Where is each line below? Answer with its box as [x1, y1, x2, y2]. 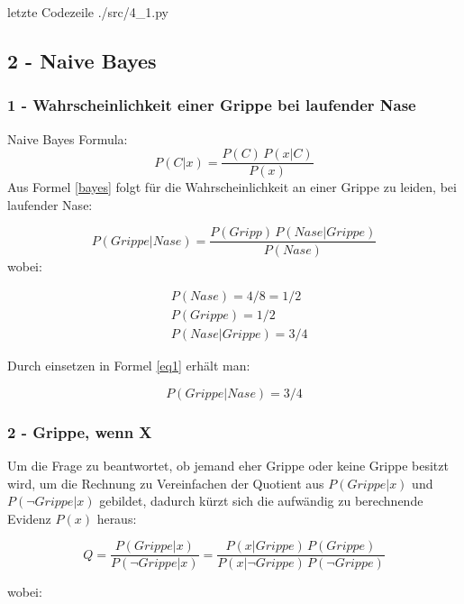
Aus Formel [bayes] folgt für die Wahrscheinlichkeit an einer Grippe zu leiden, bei [7, 178, 457, 197]
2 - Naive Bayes [7, 46, 157, 74]
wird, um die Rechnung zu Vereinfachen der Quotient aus [7, 473, 324, 492]
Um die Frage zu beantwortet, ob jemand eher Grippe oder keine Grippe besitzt [7, 456, 449, 474]
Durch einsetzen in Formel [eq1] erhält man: [7, 356, 250, 375]
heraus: [96, 508, 137, 527]
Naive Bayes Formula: [7, 129, 128, 148]
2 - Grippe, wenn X [7, 420, 152, 443]
